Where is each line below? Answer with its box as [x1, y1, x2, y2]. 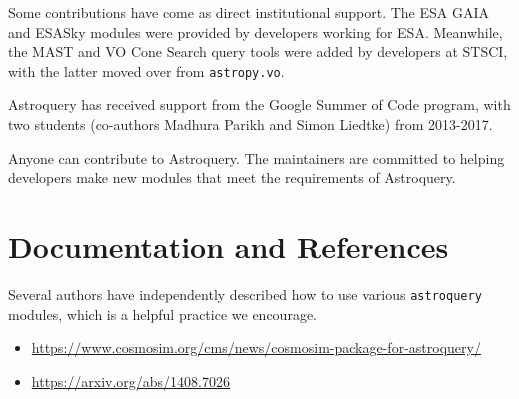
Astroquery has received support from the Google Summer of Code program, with [8, 94, 511, 115]
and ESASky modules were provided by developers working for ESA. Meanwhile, [8, 21, 503, 42]
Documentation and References [8, 226, 449, 266]
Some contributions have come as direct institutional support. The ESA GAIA [8, 2, 490, 22]
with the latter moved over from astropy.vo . [8, 60, 285, 81]
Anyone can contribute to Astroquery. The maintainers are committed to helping [8, 147, 505, 168]
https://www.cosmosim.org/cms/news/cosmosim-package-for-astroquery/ [31, 337, 481, 358]
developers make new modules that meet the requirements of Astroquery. [8, 167, 456, 188]
